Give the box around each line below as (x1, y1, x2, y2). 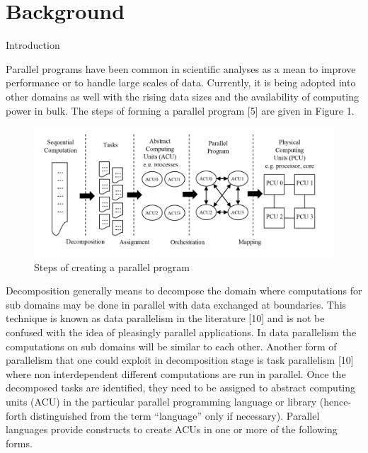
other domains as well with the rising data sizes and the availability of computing (6, 88, 360, 103)
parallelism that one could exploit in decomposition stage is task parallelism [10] (6, 352, 354, 367)
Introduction (6, 38, 60, 52)
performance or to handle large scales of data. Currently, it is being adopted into (6, 75, 356, 90)
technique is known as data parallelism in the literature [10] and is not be (6, 311, 325, 326)
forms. (6, 435, 33, 450)
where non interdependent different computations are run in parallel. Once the (6, 366, 346, 381)
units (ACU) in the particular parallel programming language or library (6, 394, 317, 409)
